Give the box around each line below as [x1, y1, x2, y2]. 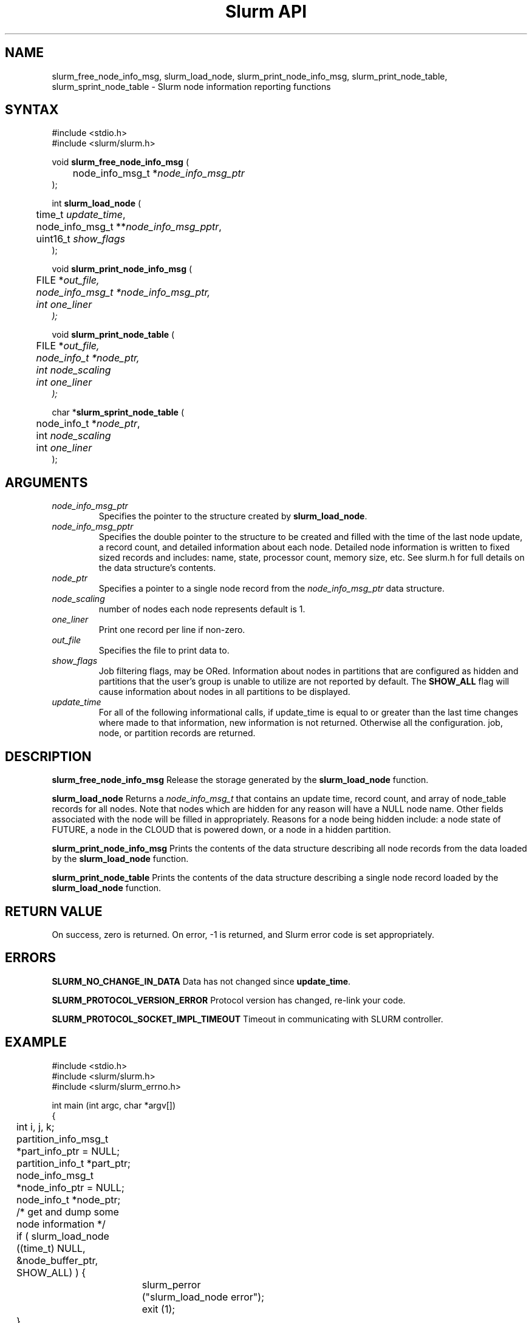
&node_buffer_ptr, [16, 1254, 98, 1267]
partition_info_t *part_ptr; [16, 1157, 131, 1169]
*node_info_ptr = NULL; [16, 1181, 124, 1194]
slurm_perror [142, 1278, 201, 1291]
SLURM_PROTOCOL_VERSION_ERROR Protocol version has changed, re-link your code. [52, 994, 406, 1005]
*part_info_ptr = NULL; [16, 1144, 120, 1157]
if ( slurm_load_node [16, 1229, 109, 1242]
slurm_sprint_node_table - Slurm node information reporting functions [52, 81, 331, 92]
